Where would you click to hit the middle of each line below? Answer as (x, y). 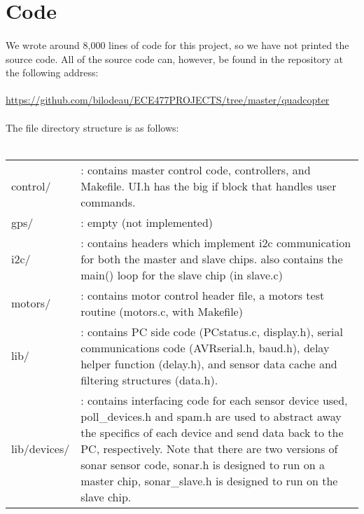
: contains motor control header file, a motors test (203, 295)
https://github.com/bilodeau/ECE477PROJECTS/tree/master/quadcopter (168, 100)
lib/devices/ (41, 448)
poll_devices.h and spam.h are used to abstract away (211, 416)
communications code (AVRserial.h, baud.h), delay (205, 347)
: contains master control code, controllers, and (196, 169)
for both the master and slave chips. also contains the (212, 258)
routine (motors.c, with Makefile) (162, 311)
